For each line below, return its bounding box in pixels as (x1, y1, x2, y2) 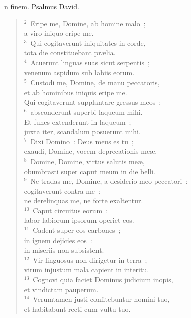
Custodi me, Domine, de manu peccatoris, (30, 77, 160, 88)
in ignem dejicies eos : (24, 234, 92, 245)
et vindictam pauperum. (24, 284, 99, 294)
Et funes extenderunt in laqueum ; (24, 116, 131, 127)
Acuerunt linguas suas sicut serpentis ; (30, 57, 150, 67)
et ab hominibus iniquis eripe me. (24, 87, 127, 97)
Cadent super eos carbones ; (33, 225, 121, 235)
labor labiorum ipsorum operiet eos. (24, 215, 134, 225)
